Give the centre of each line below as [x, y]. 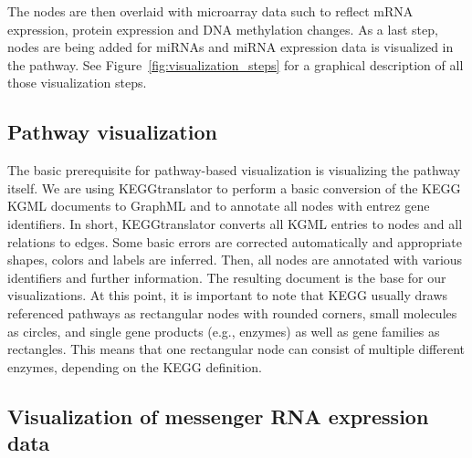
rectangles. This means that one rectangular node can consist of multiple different [236, 349]
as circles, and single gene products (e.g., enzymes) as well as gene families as [224, 331]
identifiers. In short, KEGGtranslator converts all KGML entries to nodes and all [235, 223]
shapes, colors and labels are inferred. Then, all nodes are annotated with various [235, 260]
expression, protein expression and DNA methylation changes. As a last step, [223, 29]
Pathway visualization [112, 132]
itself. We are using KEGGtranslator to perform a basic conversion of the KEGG [234, 187]
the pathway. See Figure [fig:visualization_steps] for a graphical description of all [236, 64]
